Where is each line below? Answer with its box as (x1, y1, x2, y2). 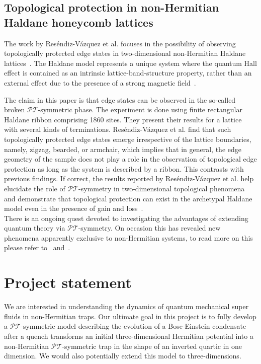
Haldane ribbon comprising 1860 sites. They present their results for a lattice (4, 114, 242, 124)
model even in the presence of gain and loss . (4, 203, 143, 213)
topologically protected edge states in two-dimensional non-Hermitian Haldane (4, 48, 246, 58)
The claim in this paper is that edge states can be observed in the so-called (4, 94, 236, 105)
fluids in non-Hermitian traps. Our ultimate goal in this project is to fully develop (4, 311, 256, 321)
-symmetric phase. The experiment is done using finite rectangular (38, 104, 242, 115)
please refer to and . (4, 242, 70, 253)
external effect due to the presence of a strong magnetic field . (4, 77, 196, 88)
